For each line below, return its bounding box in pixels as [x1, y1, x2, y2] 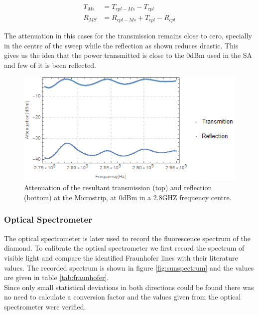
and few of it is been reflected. [4, 59, 96, 70]
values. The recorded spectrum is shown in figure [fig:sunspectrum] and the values [4, 262, 254, 273]
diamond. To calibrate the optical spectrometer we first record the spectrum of [4, 243, 245, 253]
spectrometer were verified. [4, 301, 86, 312]
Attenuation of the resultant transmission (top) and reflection [24, 182, 212, 193]
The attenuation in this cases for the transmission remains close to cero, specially [4, 30, 252, 40]
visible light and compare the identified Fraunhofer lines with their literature [4, 252, 238, 263]
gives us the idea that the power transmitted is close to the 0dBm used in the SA [4, 50, 253, 60]
